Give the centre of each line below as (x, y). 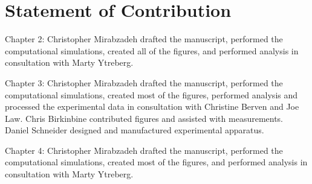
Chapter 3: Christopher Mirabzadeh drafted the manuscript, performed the (144, 82)
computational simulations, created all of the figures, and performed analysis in (152, 50)
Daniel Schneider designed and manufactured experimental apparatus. (135, 130)
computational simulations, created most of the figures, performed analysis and (151, 94)
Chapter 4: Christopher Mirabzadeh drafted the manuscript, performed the (144, 150)
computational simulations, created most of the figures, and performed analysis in (156, 162)
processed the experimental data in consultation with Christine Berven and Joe (152, 106)
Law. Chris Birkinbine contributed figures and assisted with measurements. (144, 118)
